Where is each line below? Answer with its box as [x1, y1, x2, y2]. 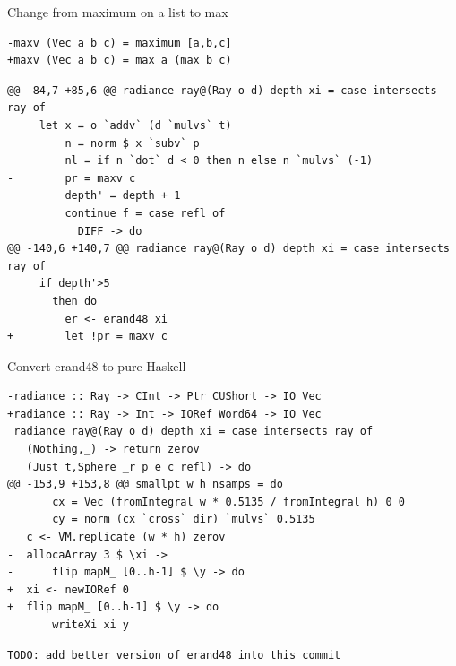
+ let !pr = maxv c [7, 330, 168, 343]
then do [52, 294, 98, 307]
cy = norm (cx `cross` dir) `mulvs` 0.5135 [52, 513, 315, 526]
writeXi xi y [52, 618, 130, 631]
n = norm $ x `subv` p [65, 136, 200, 150]
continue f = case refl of [65, 206, 226, 220]
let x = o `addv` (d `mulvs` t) [39, 118, 232, 132]
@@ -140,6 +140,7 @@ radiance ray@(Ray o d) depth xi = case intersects [7, 242, 450, 255]
